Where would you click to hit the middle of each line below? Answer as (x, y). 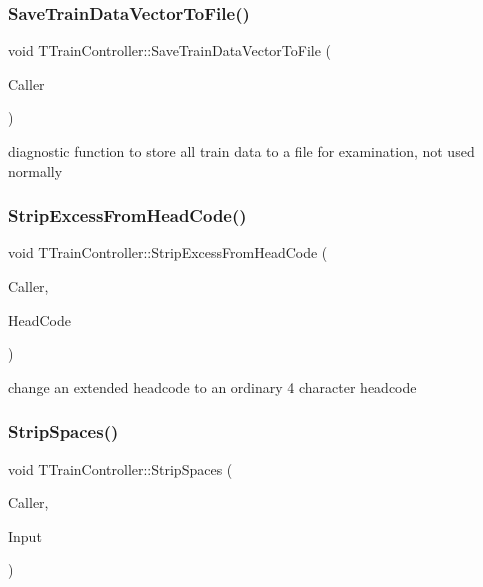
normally (35, 170)
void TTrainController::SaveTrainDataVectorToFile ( (170, 50)
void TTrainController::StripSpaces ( (120, 468)
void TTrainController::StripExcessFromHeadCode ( (168, 252)
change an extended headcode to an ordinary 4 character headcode (212, 386)
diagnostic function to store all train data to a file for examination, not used (241, 151)
